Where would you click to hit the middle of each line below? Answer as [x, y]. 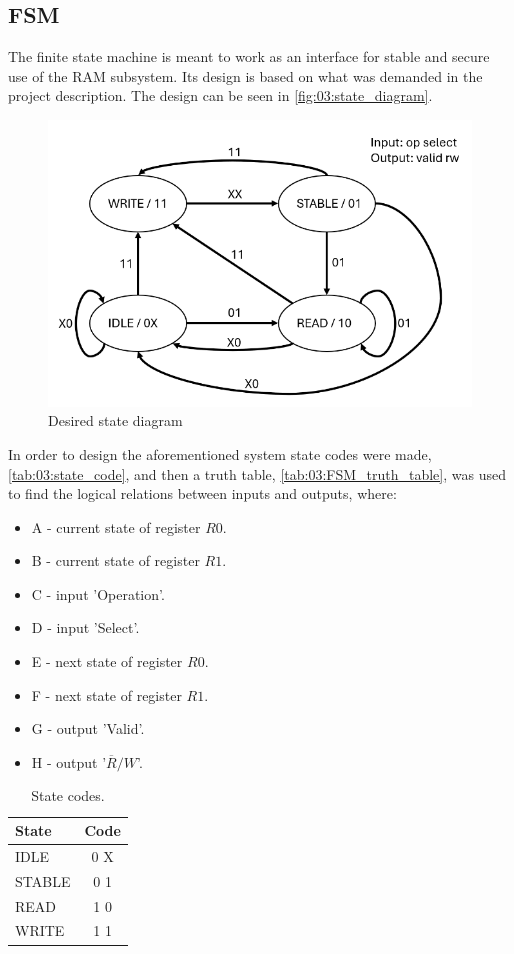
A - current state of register [116, 526]
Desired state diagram [115, 420]
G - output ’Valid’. [88, 728]
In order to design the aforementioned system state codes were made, [220, 453]
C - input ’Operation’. [98, 593]
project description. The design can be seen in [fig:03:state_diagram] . [220, 95]
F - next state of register [106, 694]
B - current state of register [115, 560]
